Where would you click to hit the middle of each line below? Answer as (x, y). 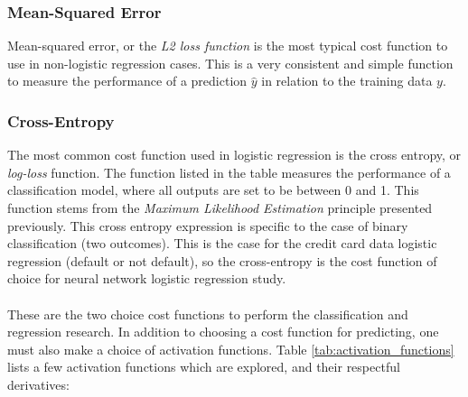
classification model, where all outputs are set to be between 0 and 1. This (213, 190)
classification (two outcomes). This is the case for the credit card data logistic (222, 243)
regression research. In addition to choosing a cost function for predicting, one (223, 332)
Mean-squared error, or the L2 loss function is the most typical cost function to (228, 46)
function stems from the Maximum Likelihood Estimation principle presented (220, 208)
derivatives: (38, 384)
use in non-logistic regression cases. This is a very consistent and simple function (230, 63)
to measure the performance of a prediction (127, 81)
